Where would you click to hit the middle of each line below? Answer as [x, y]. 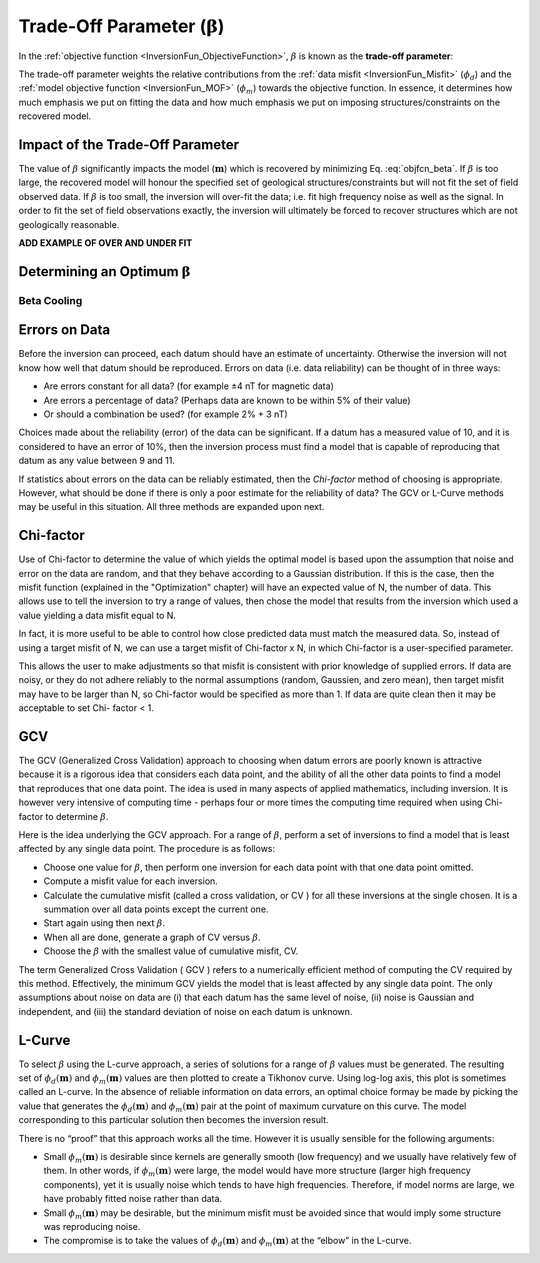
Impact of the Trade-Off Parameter [129, 144]
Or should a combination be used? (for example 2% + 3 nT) [166, 414]
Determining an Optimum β [104, 271]
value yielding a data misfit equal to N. [97, 615]
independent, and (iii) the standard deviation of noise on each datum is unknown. [185, 1011]
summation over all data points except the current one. [156, 909]
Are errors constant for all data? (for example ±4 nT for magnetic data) [188, 386]
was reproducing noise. [92, 1226]
